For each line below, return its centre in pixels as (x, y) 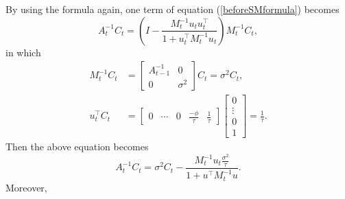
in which (23, 52)
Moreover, (26, 187)
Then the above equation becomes (77, 147)
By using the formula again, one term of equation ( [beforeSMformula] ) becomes (172, 9)
